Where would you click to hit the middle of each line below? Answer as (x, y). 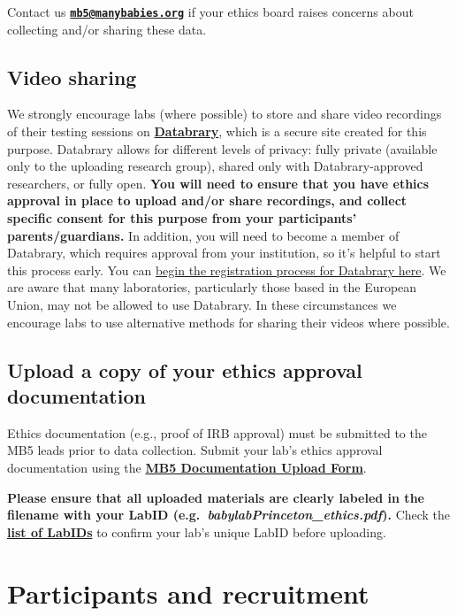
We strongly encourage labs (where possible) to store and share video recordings (225, 114)
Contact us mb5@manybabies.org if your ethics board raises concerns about (210, 12)
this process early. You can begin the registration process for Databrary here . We (227, 269)
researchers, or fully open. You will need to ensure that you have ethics (218, 183)
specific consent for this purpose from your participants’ (182, 218)
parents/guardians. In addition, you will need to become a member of (203, 235)
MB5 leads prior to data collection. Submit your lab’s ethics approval (195, 450)
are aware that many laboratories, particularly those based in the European (212, 287)
